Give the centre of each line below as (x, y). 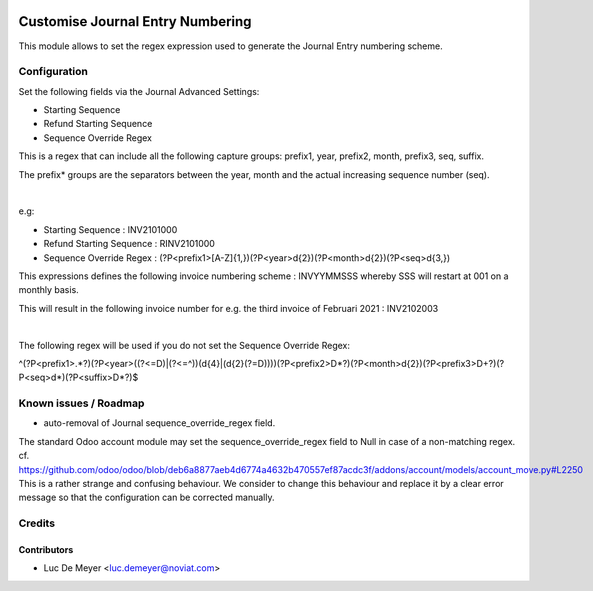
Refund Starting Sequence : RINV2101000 (129, 244)
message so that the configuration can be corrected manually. (146, 497)
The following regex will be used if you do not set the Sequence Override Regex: (184, 345)
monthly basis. (48, 290)
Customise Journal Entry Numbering (135, 21)
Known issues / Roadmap (81, 403)
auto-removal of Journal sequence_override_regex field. (159, 423)
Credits (36, 523)
